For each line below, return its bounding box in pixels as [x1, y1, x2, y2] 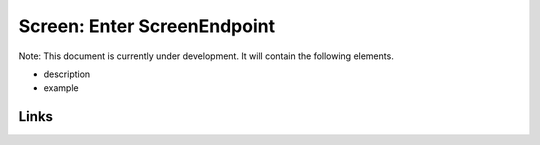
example [43, 82, 79, 94]
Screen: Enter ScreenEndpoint [18, 15, 275, 37]
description [43, 68, 91, 80]
